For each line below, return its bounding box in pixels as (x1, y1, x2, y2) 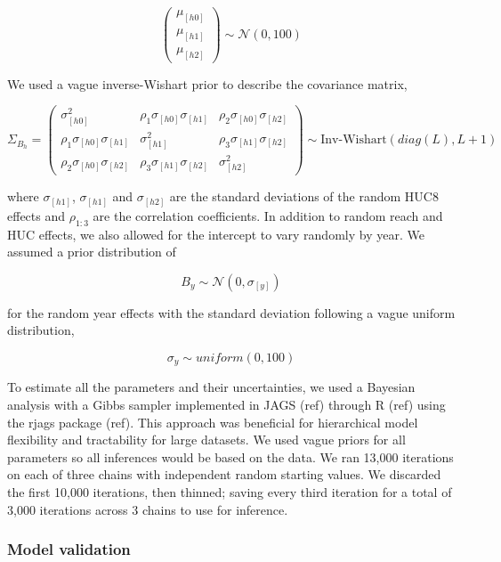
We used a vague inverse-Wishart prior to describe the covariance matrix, (7, 74, 408, 93)
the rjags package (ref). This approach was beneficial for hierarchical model (7, 412, 418, 431)
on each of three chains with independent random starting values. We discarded (7, 465, 441, 484)
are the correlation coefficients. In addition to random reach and (93, 206, 443, 224)
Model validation (7, 538, 131, 560)
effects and (7, 206, 66, 224)
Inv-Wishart (320, 134, 387, 147)
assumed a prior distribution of (7, 242, 176, 261)
